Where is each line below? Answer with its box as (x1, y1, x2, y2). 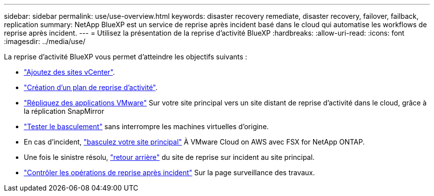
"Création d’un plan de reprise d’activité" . (24, 83, 158, 92)
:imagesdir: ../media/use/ (4, 37, 86, 46)
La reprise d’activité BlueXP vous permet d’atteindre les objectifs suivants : (4, 52, 247, 61)
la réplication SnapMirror (24, 107, 105, 115)
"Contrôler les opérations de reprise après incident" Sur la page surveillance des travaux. (24, 168, 315, 177)
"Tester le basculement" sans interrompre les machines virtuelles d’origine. (24, 122, 269, 131)
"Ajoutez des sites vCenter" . (24, 68, 115, 76)
